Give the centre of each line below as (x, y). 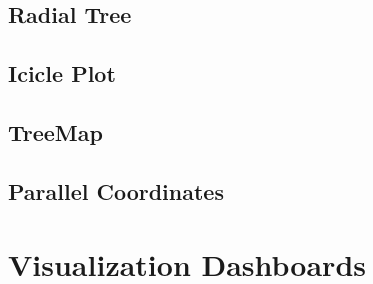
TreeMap (55, 131)
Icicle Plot (62, 73)
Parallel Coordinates (116, 190)
